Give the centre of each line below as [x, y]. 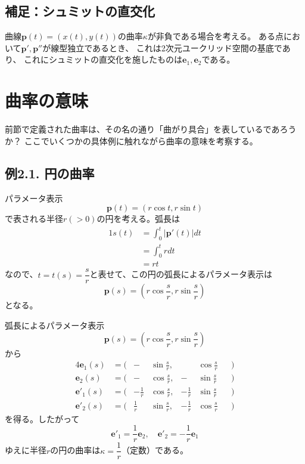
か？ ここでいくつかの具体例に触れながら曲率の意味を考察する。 [131, 140]
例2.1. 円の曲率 [50, 173]
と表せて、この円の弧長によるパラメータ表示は [181, 274]
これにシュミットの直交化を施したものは [103, 59]
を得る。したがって [42, 418]
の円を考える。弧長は [139, 219]
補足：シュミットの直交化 [80, 11]
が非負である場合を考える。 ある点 [215, 36]
